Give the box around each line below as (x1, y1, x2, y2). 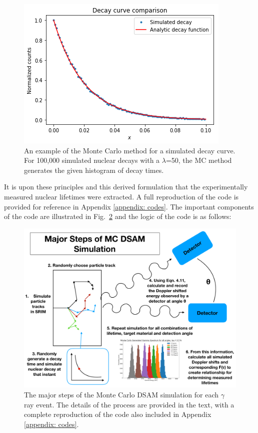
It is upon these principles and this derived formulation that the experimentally (4, 181, 248, 192)
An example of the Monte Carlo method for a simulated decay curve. (24, 145, 235, 155)
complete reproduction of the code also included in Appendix (24, 409, 211, 419)
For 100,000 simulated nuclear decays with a (24, 155, 160, 165)
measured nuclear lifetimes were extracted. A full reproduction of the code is (4, 191, 239, 201)
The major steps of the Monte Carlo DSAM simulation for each (24, 389, 219, 399)
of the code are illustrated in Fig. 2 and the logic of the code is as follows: (4, 211, 231, 222)
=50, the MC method (165, 155, 232, 165)
